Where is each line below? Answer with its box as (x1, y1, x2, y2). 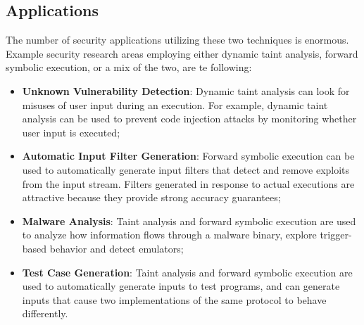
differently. (22, 306, 68, 321)
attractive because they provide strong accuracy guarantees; (22, 190, 281, 205)
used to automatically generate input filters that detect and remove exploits (22, 162, 350, 177)
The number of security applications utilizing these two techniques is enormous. (6, 32, 349, 47)
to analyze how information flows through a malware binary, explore (22, 227, 317, 242)
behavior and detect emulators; (49, 241, 184, 255)
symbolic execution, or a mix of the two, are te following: (6, 60, 252, 75)
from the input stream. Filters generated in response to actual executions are (22, 176, 355, 191)
